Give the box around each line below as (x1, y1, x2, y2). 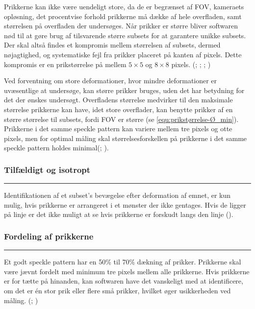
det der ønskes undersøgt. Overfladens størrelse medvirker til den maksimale (4, 95, 233, 105)
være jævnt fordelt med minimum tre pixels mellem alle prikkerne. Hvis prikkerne (4, 266, 250, 276)
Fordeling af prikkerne (4, 230, 94, 242)
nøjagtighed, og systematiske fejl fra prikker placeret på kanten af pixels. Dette (4, 49, 242, 59)
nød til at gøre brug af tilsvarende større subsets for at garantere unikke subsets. (4, 30, 246, 40)
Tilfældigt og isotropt (4, 163, 91, 175)
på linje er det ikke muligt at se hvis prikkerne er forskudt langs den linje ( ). (4, 209, 233, 219)
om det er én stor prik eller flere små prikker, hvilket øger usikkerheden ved (4, 285, 231, 295)
